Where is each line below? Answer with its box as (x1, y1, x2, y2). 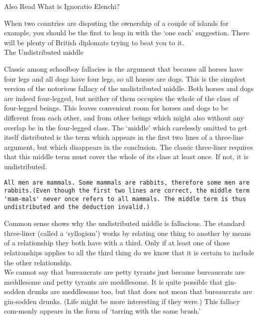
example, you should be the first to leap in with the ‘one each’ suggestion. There (4, 27, 250, 38)
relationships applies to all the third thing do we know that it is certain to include (4, 247, 255, 257)
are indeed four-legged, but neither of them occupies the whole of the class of (4, 93, 239, 103)
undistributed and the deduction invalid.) (4, 204, 150, 211)
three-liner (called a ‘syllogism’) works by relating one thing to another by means (4, 227, 252, 238)
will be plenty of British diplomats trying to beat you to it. (4, 37, 184, 47)
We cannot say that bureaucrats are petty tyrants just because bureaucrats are (4, 267, 245, 277)
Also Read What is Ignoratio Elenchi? (4, 1, 120, 11)
